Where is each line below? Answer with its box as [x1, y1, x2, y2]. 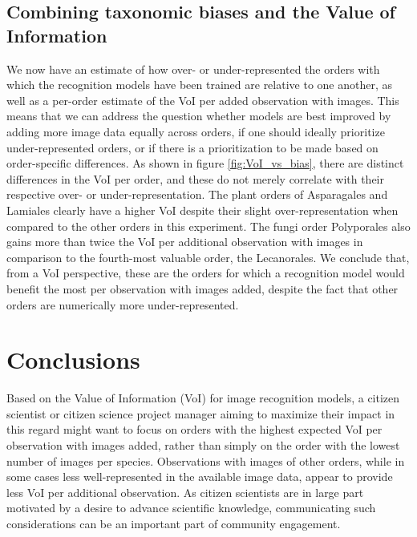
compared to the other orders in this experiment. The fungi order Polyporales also [6, 217, 411, 234]
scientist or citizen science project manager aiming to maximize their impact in [6, 405, 395, 422]
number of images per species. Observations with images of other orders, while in [6, 452, 405, 469]
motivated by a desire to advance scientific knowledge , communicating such [6, 499, 376, 516]
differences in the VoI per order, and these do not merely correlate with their [6, 170, 385, 187]
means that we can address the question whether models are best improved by [6, 107, 391, 124]
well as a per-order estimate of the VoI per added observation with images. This [6, 91, 399, 108]
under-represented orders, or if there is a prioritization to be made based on [6, 139, 379, 155]
